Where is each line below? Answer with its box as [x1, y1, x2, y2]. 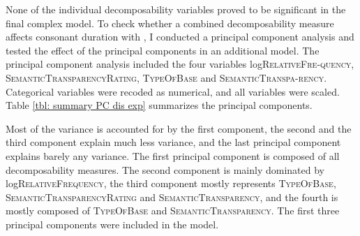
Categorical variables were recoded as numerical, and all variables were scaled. [6, 84, 340, 98]
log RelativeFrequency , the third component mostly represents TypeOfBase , [6, 176, 336, 191]
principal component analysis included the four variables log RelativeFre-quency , [6, 57, 354, 71]
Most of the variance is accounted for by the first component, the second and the [6, 121, 352, 135]
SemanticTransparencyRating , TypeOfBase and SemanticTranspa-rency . [6, 70, 327, 84]
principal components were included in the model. [6, 216, 219, 231]
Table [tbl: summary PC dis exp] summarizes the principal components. [6, 98, 313, 112]
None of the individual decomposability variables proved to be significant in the [6, 2, 346, 16]
